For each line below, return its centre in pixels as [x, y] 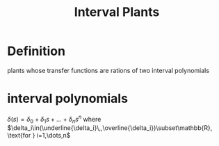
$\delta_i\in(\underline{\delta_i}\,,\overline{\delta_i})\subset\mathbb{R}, [110, 128]
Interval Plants [117, 12]
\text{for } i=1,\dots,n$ [39, 136]
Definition [36, 51]
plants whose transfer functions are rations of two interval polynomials [108, 70]
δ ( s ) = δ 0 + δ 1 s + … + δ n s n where [54, 119]
